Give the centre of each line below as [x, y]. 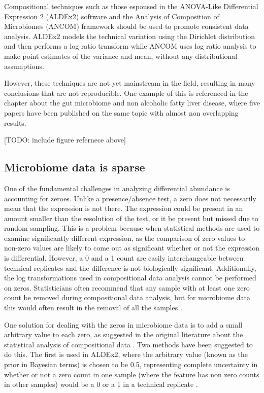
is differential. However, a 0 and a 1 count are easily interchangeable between [124, 258]
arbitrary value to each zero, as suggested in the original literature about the [124, 334]
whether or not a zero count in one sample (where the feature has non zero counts [132, 374]
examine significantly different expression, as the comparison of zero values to [125, 238]
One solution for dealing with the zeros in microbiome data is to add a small [123, 324]
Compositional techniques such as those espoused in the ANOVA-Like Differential [131, 6]
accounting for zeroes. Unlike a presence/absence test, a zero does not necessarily [130, 198]
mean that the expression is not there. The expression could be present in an [124, 208]
